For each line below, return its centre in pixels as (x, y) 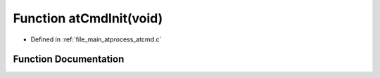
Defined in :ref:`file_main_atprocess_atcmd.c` (96, 39)
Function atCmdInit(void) (88, 18)
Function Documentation (69, 59)
